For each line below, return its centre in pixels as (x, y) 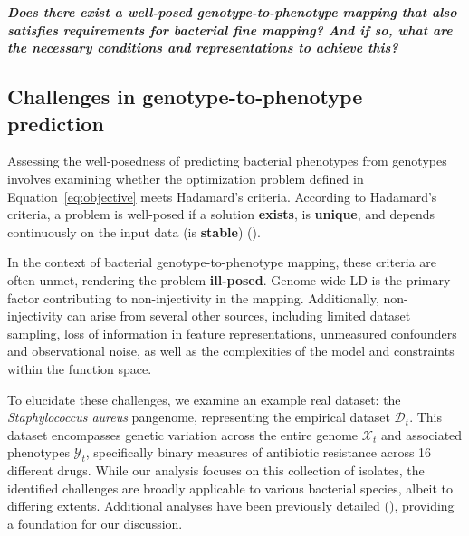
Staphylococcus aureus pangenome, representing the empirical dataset (199, 417)
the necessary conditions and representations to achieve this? (203, 48)
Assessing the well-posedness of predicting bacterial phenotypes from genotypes (227, 161)
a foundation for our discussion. (95, 523)
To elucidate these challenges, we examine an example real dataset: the (204, 399)
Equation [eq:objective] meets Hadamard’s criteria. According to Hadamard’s (222, 196)
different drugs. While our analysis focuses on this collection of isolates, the (216, 470)
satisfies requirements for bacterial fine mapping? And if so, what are (230, 29)
